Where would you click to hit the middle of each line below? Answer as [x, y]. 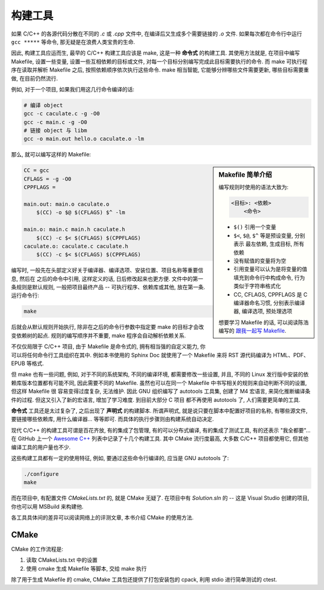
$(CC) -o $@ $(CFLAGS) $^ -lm [81, 213]
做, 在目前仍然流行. [34, 78]
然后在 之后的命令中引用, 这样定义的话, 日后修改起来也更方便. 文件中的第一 [111, 278]
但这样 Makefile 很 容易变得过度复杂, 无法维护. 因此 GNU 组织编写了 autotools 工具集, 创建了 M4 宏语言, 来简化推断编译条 [161, 392]
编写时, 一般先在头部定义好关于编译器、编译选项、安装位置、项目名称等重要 [104, 270]
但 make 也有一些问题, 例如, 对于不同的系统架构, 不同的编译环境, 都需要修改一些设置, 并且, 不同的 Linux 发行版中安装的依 [160, 374]
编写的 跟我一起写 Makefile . [253, 331]
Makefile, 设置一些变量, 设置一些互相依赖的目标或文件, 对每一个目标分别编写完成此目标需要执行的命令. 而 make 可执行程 [159, 61]
